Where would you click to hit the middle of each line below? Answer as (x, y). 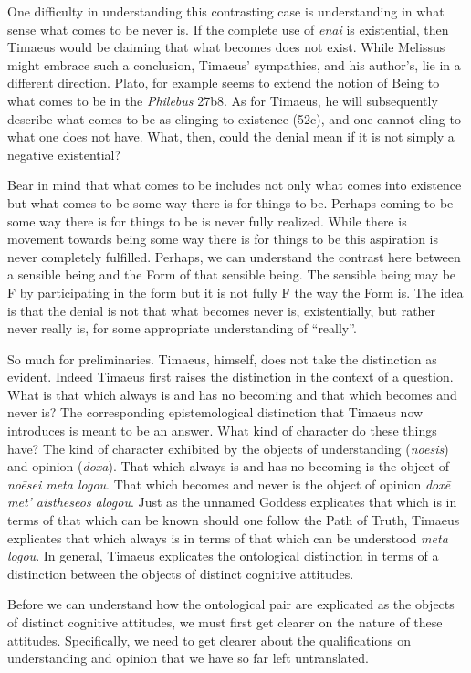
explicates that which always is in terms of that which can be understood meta (228, 537)
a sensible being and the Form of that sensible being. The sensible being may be (232, 274)
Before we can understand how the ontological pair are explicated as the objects (231, 604)
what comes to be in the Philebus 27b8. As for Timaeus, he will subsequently (223, 100)
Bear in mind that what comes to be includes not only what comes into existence (235, 185)
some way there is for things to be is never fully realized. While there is (207, 221)
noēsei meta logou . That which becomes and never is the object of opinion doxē (229, 484)
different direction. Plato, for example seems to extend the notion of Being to (224, 83)
